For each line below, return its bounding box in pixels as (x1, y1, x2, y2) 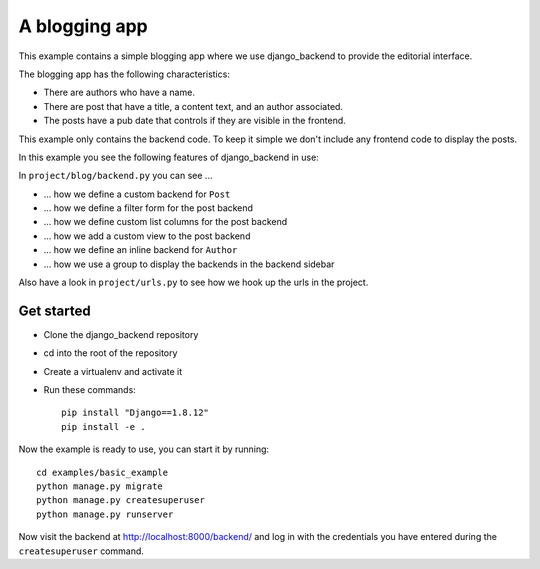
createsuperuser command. (18, 545, 145, 557)
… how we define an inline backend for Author (43, 244, 238, 256)
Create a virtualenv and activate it (43, 365, 183, 377)
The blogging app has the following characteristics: (18, 68, 230, 80)
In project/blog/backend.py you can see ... (18, 170, 213, 182)
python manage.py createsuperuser (36, 495, 205, 506)
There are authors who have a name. (43, 86, 195, 99)
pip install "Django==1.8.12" (61, 407, 210, 419)
